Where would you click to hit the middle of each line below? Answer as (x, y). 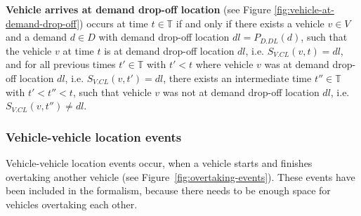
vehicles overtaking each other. (72, 204)
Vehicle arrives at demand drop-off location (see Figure (138, 9)
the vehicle (29, 50)
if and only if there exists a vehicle (250, 23)
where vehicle (224, 64)
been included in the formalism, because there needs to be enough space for (168, 190)
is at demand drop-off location (169, 50)
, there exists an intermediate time (237, 77)
